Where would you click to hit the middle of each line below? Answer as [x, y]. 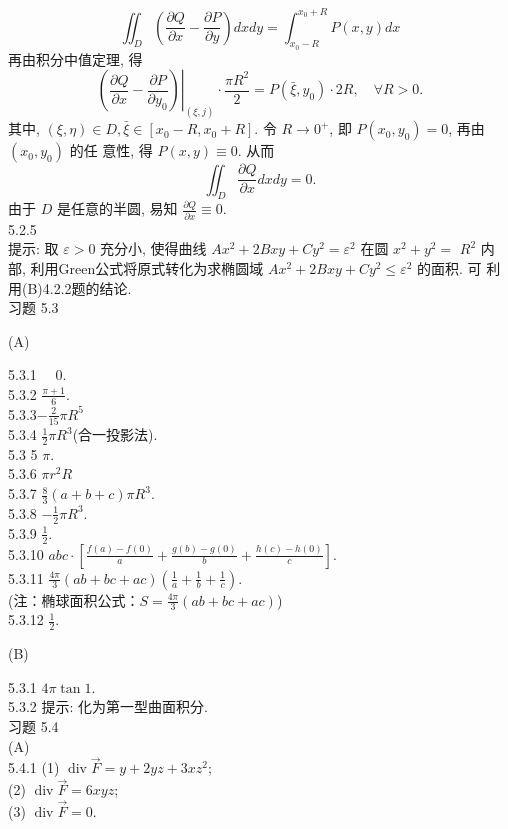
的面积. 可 [449, 267]
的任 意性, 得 [111, 150]
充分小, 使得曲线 [153, 248]
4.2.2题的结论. [87, 287]
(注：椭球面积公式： [74, 599]
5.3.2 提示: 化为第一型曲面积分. [108, 706]
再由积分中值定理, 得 [75, 58]
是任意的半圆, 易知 [117, 208]
